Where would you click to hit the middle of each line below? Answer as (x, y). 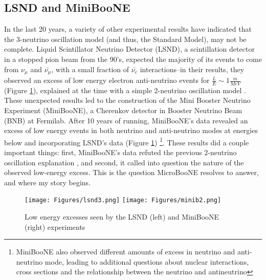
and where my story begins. (48, 182)
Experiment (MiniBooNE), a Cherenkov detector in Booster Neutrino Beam (123, 110)
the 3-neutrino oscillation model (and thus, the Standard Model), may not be (125, 39)
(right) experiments (55, 227)
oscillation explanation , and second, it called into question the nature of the (124, 162)
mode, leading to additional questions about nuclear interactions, (147, 261)
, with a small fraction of (90, 69)
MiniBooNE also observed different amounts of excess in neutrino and (126, 252)
